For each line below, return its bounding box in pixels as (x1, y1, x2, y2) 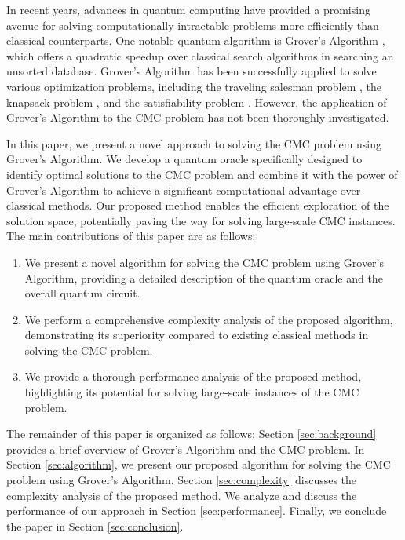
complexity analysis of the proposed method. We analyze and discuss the (6, 487, 357, 503)
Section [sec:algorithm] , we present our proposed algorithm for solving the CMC (6, 456, 391, 472)
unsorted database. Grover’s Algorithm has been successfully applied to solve (6, 63, 377, 79)
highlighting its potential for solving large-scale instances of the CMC (24, 384, 359, 400)
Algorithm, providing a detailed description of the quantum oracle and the (24, 269, 383, 286)
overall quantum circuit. (24, 285, 140, 301)
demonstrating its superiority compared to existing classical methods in (24, 327, 369, 343)
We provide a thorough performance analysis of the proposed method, (24, 368, 362, 385)
